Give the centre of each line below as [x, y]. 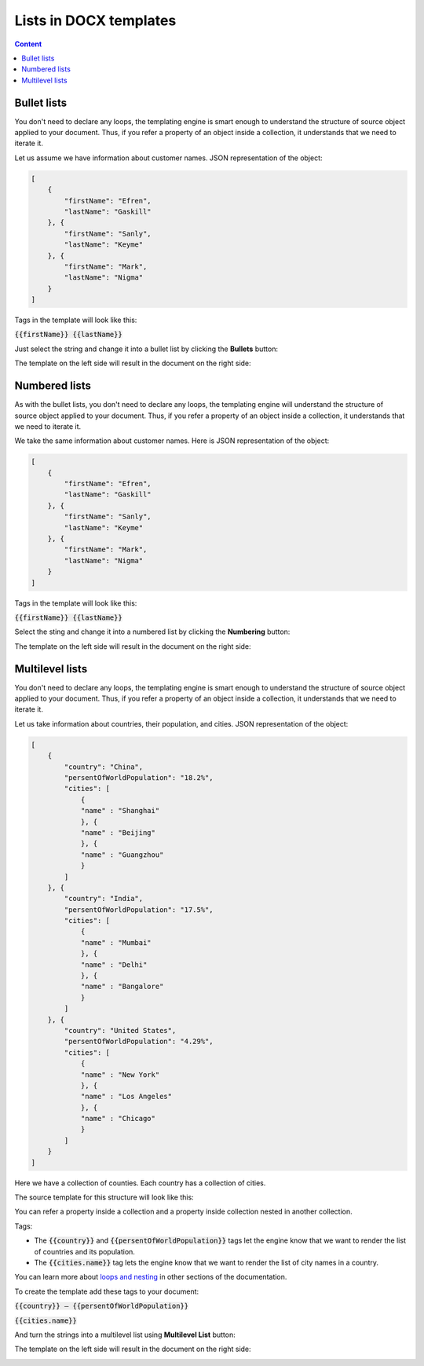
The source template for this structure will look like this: [104, 1197]
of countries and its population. [84, 1251]
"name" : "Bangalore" [122, 987]
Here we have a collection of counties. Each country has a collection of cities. [140, 1183]
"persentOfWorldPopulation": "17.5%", [139, 910]
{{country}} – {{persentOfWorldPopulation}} [102, 1306]
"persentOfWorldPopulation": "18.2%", [139, 777]
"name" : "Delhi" [114, 965]
